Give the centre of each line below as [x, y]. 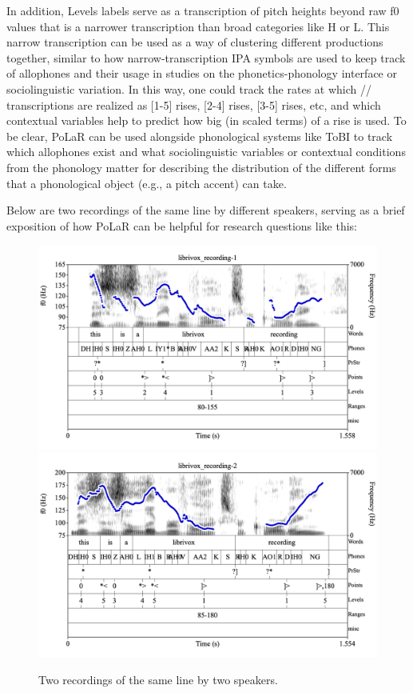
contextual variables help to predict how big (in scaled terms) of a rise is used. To [206, 120]
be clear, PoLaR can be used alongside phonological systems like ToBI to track [200, 136]
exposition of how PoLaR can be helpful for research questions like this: [182, 225]
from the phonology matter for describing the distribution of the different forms [201, 167]
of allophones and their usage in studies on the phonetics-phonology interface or [202, 73]
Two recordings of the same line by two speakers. [158, 679]
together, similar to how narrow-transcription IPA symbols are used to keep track [206, 57]
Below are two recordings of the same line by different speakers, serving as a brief [206, 210]
